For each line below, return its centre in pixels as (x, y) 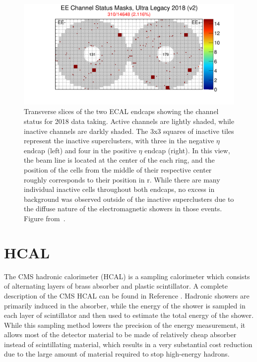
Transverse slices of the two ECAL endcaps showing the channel (121, 111)
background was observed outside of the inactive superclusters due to (129, 199)
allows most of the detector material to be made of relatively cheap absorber (120, 334)
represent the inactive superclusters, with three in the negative (119, 141)
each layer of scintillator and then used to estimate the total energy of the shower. (129, 315)
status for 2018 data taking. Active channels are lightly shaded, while (129, 121)
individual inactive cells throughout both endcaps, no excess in (119, 189)
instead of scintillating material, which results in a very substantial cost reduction (128, 344)
